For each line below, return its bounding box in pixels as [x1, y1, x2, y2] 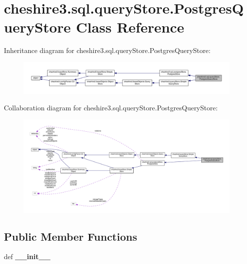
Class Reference [76, 17, 184, 37]
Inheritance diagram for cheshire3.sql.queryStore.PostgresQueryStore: [4, 45, 211, 55]
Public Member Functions [4, 229, 137, 244]
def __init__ [4, 251, 51, 262]
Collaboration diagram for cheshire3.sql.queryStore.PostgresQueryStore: [4, 102, 218, 112]
